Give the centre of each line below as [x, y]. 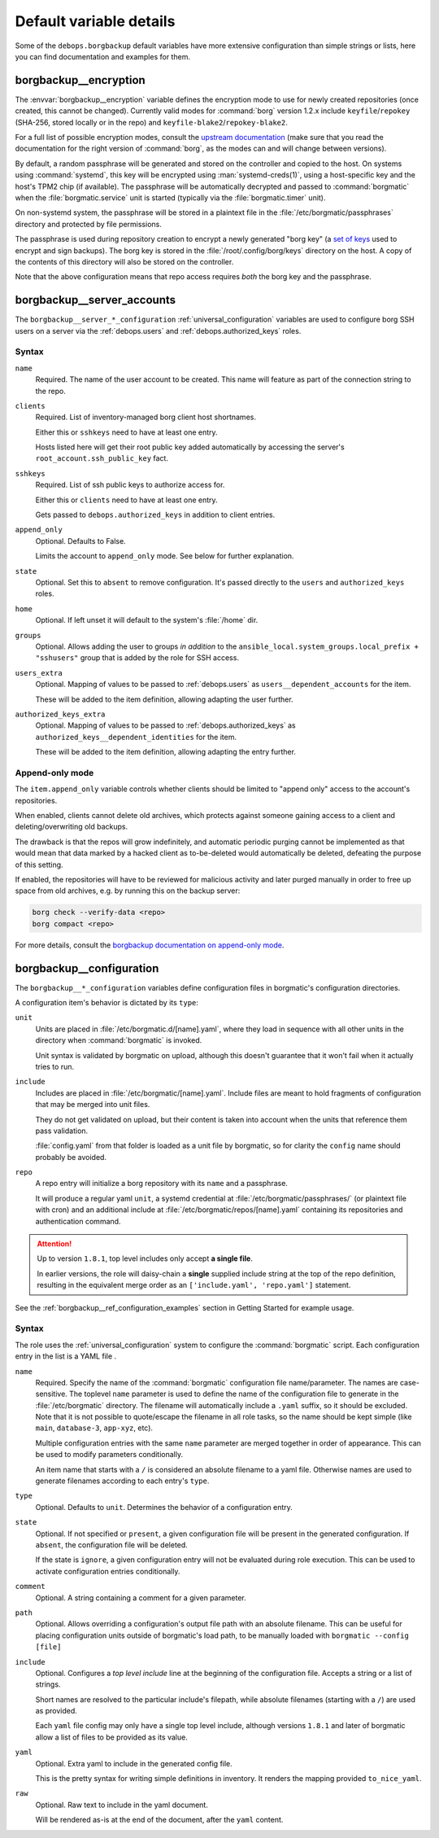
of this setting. [39, 864]
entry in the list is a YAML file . [66, 1356]
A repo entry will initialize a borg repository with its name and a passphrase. [162, 1184]
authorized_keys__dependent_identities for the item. [136, 737]
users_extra [39, 673]
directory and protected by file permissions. [88, 224]
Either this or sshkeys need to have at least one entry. [127, 432]
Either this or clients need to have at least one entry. [127, 500]
